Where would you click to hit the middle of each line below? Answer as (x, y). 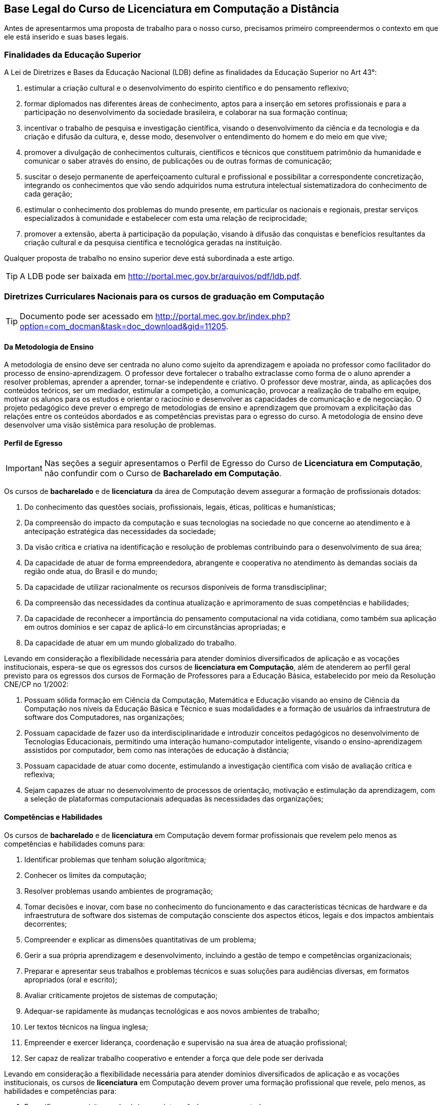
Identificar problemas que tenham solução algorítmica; (115, 859)
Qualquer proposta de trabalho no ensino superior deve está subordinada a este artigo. (149, 258)
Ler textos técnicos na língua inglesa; (86, 1026)
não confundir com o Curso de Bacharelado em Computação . (163, 473)
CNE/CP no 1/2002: (36, 684)
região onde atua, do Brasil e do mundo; (91, 571)
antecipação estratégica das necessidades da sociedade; (120, 531)
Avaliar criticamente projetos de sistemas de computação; (121, 995)
